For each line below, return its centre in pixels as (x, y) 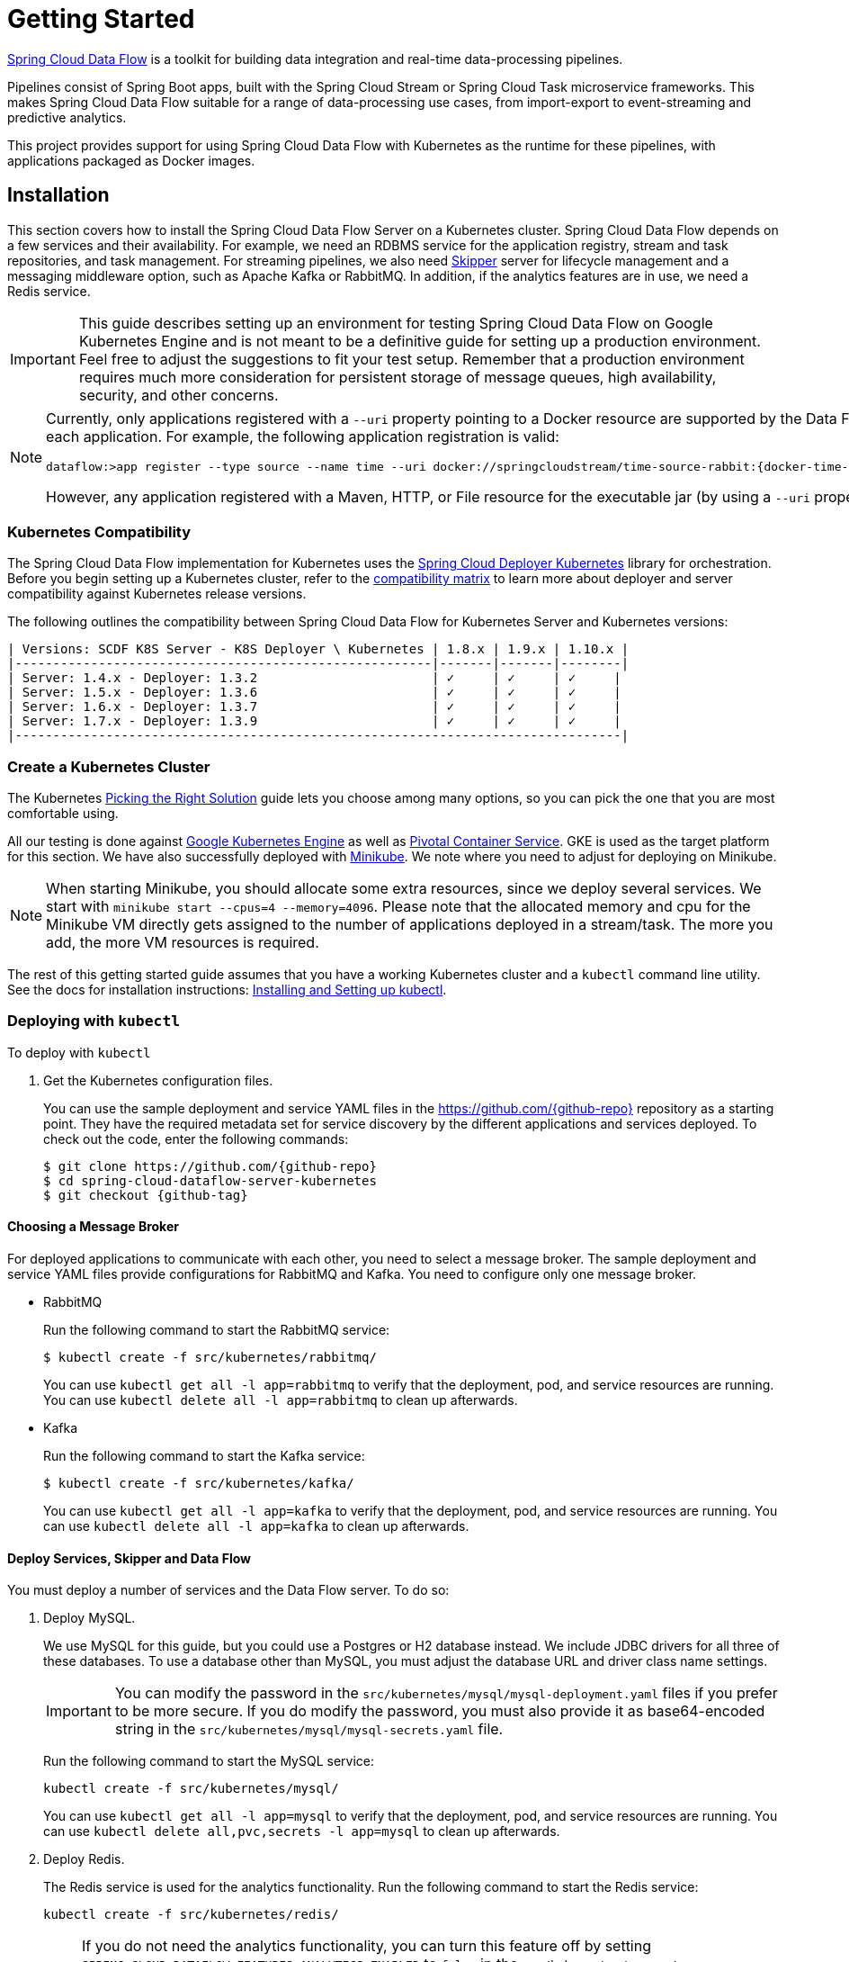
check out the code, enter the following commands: (196, 1138)
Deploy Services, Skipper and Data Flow (129, 1558)
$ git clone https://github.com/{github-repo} (210, 1166)
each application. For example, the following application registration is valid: (303, 436)
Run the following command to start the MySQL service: (209, 1761)
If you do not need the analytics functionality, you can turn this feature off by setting (367, 1946)
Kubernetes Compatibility (99, 531)
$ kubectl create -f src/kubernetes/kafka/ (199, 1484)
